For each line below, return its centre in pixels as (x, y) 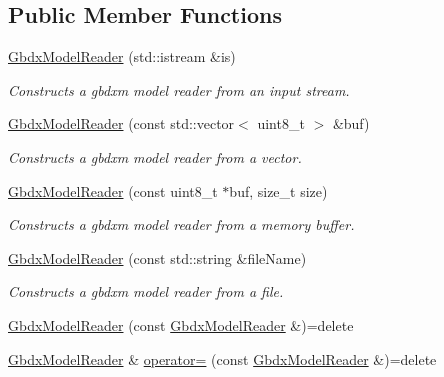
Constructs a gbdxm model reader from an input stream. (179, 89)
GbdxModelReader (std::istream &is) (122, 56)
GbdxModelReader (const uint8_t (113, 190)
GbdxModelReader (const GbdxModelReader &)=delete (181, 324)
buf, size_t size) (278, 190)
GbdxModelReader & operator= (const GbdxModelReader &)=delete (222, 358)
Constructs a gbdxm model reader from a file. (146, 291)
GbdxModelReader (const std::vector (121, 123)
